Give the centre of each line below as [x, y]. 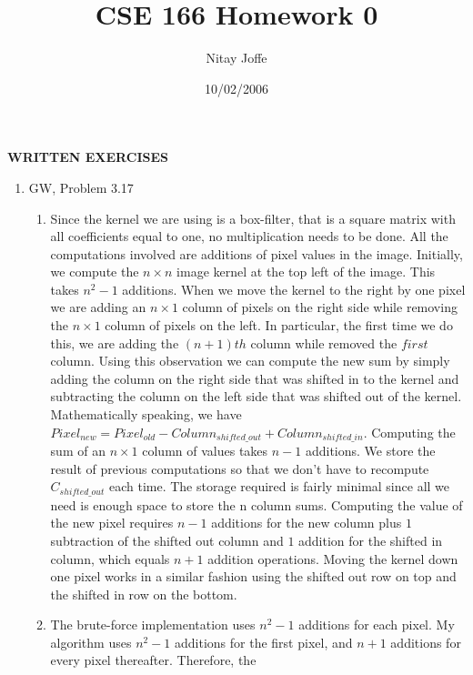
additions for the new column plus [307, 523]
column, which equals [110, 558]
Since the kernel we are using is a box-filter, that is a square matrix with [253, 218]
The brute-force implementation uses [153, 625]
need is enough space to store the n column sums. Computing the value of [257, 504]
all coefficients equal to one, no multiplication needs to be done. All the [249, 236]
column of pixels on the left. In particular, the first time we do [279, 325]
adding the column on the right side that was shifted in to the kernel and [255, 378]
